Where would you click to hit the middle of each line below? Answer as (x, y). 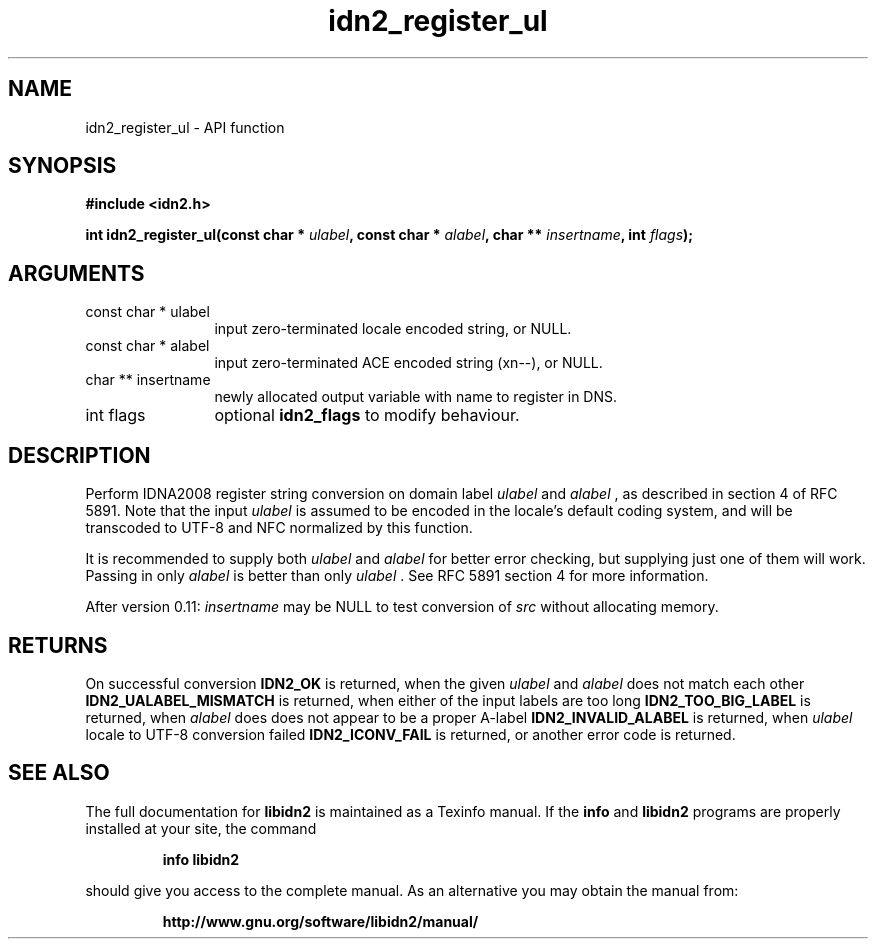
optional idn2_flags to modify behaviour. (367, 415)
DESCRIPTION (79, 455)
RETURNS (58, 645)
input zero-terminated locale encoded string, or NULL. (393, 329)
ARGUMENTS (76, 273)
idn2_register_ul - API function (185, 127)
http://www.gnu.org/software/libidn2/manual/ (320, 921)
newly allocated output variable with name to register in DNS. (416, 397)
